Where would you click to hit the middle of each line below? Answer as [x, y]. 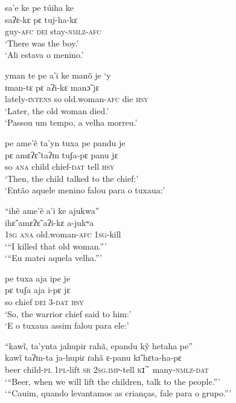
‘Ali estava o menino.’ [44, 55]
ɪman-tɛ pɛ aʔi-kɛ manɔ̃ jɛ [52, 87]
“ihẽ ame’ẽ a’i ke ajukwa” [52, 210]
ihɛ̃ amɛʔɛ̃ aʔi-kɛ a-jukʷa [49, 222]
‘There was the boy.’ [42, 43]
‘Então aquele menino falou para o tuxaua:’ [85, 190]
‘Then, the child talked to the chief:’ [72, 178]
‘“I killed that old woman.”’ [56, 246]
